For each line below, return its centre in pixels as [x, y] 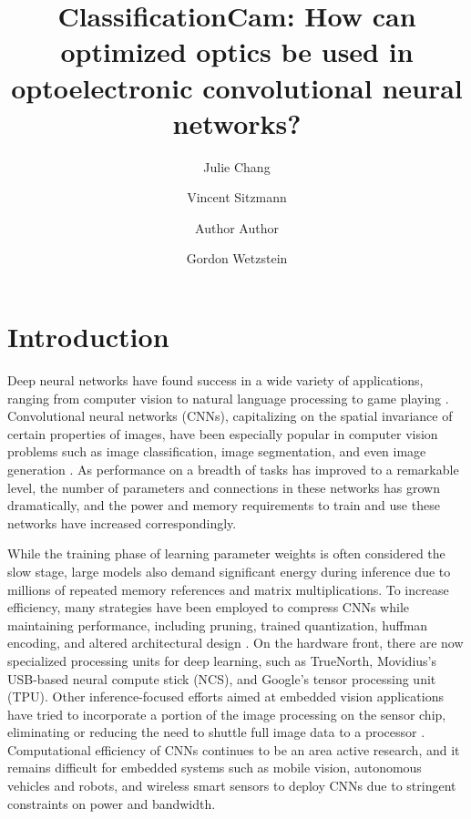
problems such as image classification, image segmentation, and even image [217, 451]
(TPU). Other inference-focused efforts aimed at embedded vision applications [225, 696]
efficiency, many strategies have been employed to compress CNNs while [208, 607]
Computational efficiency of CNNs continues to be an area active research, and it [234, 749]
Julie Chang [237, 166]
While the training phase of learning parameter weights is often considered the [226, 553]
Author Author [237, 227]
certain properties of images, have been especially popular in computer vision [223, 433]
